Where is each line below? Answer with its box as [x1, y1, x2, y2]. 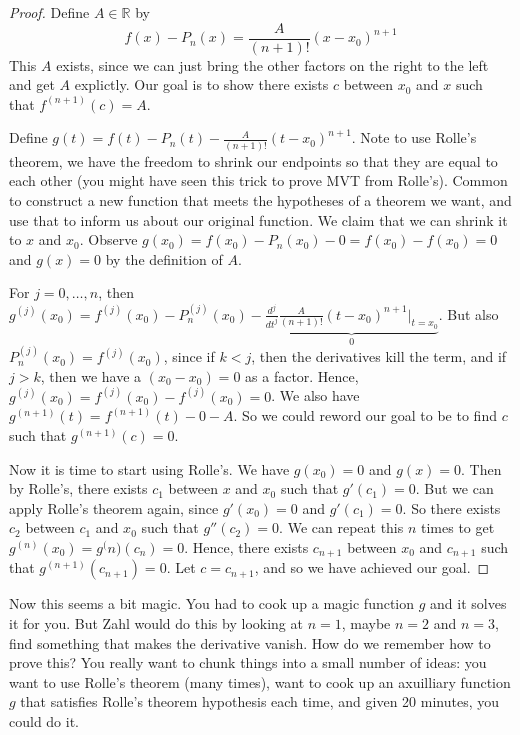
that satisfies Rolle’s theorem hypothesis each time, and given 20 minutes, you [20, 691, 500, 712]
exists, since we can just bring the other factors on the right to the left [56, 54, 489, 75]
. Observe [79, 229, 138, 250]
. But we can [415, 478, 494, 499]
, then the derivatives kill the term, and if [251, 346, 507, 367]
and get [9, 74, 55, 95]
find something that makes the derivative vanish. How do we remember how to [9, 632, 491, 653]
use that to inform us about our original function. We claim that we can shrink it [9, 209, 508, 230]
